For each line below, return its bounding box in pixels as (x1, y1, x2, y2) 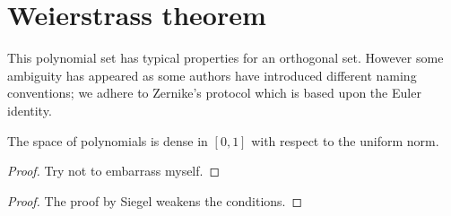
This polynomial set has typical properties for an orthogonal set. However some (7, 48, 444, 67)
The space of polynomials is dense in (7, 131, 208, 150)
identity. (7, 100, 52, 119)
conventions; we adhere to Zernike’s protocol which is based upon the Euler (7, 83, 421, 102)
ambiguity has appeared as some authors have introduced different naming (7, 65, 417, 84)
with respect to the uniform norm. (251, 131, 439, 150)
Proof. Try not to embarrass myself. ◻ (7, 161, 221, 180)
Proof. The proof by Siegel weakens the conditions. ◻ (7, 191, 303, 210)
